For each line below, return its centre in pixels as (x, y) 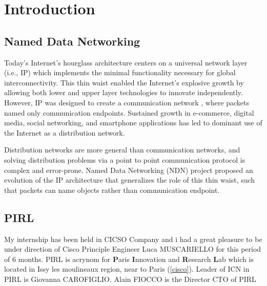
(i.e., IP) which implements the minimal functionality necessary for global (120, 72)
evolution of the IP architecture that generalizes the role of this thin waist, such (130, 180)
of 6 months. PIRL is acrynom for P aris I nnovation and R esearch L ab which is (129, 259)
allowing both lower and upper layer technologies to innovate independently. (124, 92)
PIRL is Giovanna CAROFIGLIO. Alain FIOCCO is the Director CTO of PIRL (130, 279)
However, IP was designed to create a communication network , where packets (127, 102)
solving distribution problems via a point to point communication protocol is (125, 159)
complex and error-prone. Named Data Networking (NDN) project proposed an (129, 170)
